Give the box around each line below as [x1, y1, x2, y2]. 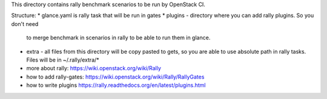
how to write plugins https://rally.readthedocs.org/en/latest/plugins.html [26, 81, 206, 89]
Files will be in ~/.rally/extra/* [26, 56, 99, 63]
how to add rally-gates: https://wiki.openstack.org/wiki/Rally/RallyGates [26, 73, 205, 80]
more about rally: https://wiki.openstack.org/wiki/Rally [26, 65, 162, 72]
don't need [11, 20, 39, 27]
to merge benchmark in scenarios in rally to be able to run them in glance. [26, 34, 211, 42]
